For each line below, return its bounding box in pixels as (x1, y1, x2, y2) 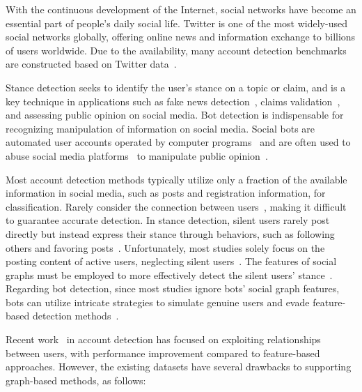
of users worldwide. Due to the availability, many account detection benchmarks (6, 43, 347, 57)
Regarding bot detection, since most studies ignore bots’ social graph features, (6, 281, 340, 296)
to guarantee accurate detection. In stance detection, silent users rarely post (6, 213, 330, 227)
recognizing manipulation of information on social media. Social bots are (6, 121, 315, 135)
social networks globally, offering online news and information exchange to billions (6, 29, 356, 44)
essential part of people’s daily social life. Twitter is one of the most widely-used (6, 15, 347, 30)
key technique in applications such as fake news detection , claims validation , (6, 93, 340, 108)
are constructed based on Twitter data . (6, 56, 177, 71)
